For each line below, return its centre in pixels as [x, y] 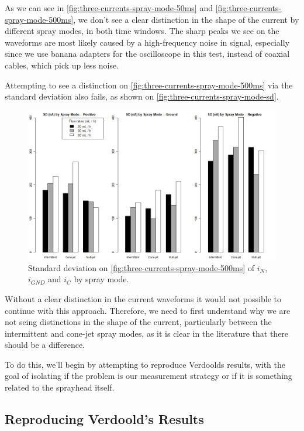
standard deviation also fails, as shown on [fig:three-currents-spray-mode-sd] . [142, 96]
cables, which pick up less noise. [62, 65]
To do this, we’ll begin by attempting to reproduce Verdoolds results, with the [145, 364]
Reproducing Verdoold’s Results [104, 419]
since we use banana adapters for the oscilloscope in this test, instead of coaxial [147, 54]
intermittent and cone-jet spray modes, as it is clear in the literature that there [147, 333]
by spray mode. [101, 279]
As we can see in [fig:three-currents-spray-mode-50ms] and [109, 8]
